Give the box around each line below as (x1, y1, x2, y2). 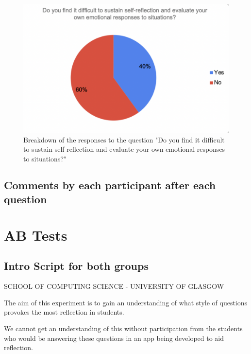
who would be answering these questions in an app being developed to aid (4, 333, 224, 343)
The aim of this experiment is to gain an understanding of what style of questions (4, 297, 248, 307)
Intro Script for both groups (4, 258, 149, 273)
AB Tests (4, 225, 67, 245)
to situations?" (23, 153, 67, 163)
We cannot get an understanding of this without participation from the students (4, 323, 243, 333)
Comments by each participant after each (4, 177, 216, 192)
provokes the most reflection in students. (4, 307, 124, 317)
